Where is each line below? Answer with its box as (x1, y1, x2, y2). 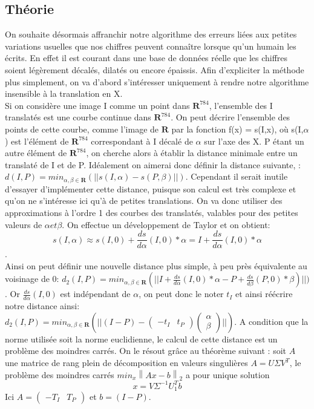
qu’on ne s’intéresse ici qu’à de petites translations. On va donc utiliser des (5, 194, 283, 207)
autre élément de (5, 146, 67, 159)
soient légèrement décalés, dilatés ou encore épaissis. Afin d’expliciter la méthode (5, 63, 304, 76)
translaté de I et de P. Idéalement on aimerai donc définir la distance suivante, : (5, 158, 301, 171)
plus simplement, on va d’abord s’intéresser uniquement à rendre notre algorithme (5, 75, 309, 88)
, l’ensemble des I (209, 99, 273, 111)
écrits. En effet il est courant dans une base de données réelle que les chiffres (5, 51, 288, 64)
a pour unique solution (185, 368, 270, 381)
